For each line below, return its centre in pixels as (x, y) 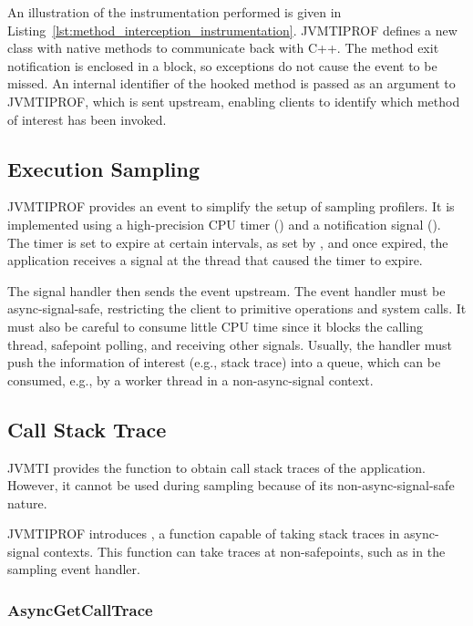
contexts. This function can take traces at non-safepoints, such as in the (244, 551)
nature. (27, 503)
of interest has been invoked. (87, 119)
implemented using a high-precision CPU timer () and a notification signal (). (224, 224)
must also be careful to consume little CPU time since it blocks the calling (215, 326)
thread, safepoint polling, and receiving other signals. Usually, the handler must (230, 344)
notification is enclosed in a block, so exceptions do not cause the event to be (222, 65)
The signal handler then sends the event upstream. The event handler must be (226, 290)
